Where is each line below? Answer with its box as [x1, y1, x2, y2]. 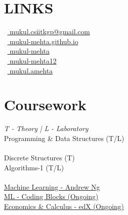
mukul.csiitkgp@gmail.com [9, 26, 90, 37]
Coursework [4, 94, 86, 115]
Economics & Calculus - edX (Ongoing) [4, 201, 124, 211]
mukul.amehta [9, 65, 53, 75]
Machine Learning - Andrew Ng [4, 181, 100, 192]
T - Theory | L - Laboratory [4, 123, 88, 134]
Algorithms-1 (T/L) [4, 162, 64, 172]
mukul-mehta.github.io [9, 36, 79, 46]
